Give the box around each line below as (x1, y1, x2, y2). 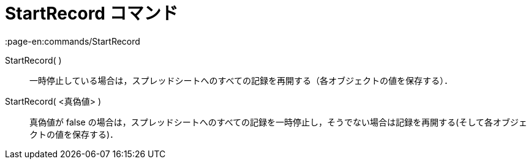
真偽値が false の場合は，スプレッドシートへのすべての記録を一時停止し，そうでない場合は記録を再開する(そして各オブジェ (29, 116, 527, 127)
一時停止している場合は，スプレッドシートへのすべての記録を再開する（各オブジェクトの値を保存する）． (29, 75, 453, 86)
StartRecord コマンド (5, 3, 178, 24)
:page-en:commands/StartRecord (5, 35, 140, 47)
